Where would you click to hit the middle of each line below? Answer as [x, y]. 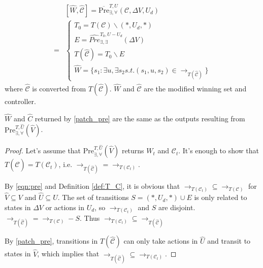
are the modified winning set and [195, 88]
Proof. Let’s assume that [43, 150]
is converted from [59, 88]
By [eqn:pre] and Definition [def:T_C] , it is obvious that [92, 186]
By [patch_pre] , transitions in [51, 241]
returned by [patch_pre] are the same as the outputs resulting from [140, 118]
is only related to [221, 197]
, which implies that [68, 254]
